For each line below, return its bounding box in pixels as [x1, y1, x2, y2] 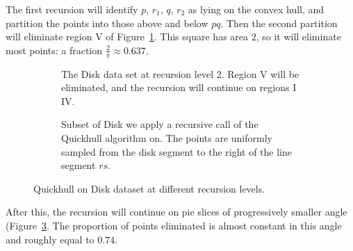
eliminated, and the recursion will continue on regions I [61, 80, 297, 95]
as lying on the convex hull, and [188, 2, 325, 16]
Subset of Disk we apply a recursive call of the [61, 117, 258, 131]
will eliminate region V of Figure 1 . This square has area [6, 29, 249, 44]
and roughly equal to [6, 232, 95, 246]
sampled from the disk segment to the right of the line [61, 144, 293, 159]
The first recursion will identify [6, 2, 138, 16]
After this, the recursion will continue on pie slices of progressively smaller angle [6, 204, 347, 219]
